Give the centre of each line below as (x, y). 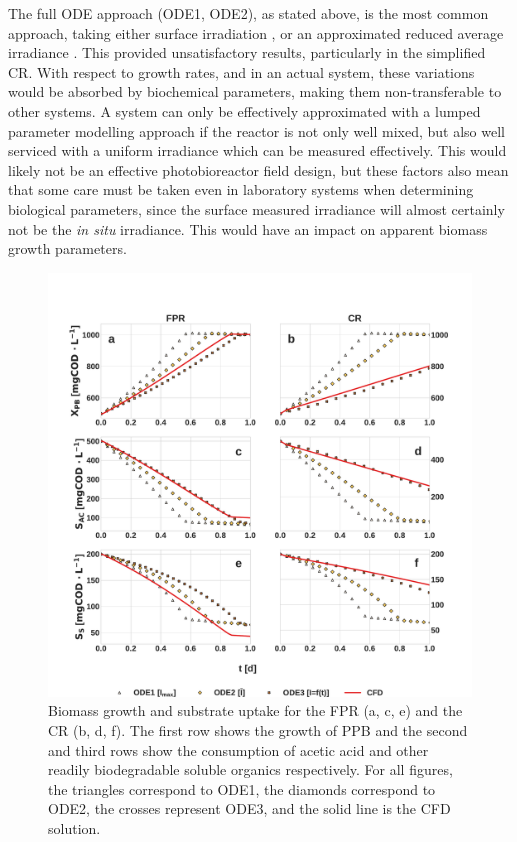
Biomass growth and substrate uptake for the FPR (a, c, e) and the (255, 710)
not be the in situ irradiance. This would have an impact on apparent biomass (248, 228)
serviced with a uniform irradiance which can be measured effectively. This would (257, 150)
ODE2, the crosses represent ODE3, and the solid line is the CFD (249, 808)
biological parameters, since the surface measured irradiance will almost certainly (256, 208)
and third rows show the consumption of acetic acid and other (238, 749)
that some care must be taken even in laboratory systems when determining (241, 189)
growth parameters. (67, 248)
